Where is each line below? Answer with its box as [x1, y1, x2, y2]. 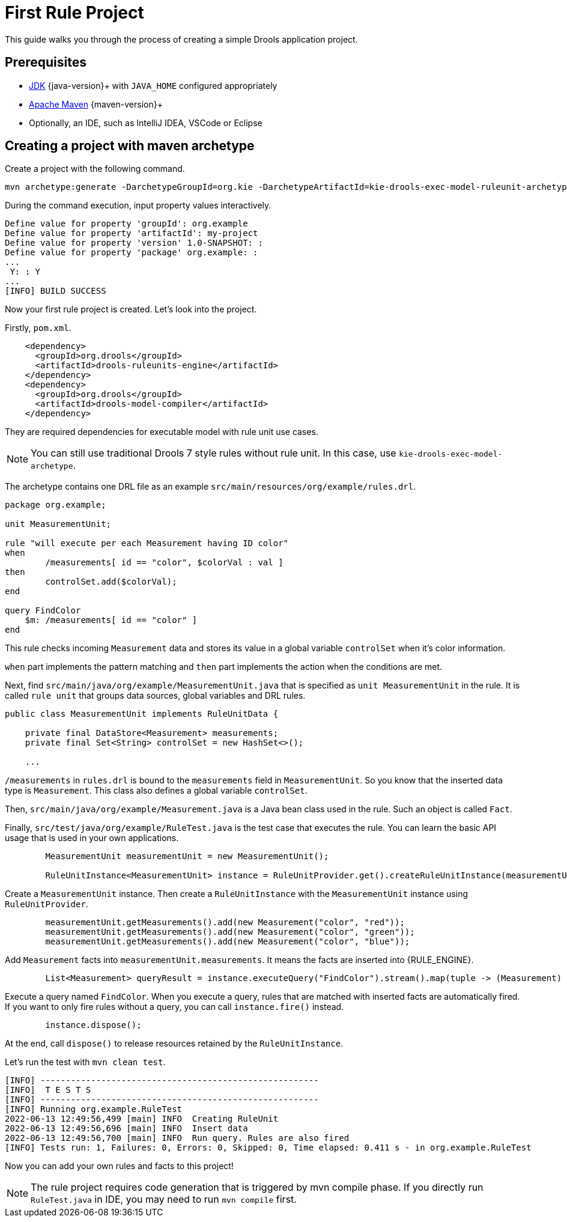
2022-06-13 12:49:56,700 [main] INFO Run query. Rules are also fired [5, 1133, 350, 1143]
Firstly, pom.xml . [5, 323, 71, 333]
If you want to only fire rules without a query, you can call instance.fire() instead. [5, 1002, 344, 1012]
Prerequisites [5, 55, 86, 70]
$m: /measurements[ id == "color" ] [25, 615, 198, 625]
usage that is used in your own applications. [5, 833, 179, 844]
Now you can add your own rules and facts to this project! [5, 1161, 234, 1172]
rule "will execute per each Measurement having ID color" [5, 538, 289, 549]
